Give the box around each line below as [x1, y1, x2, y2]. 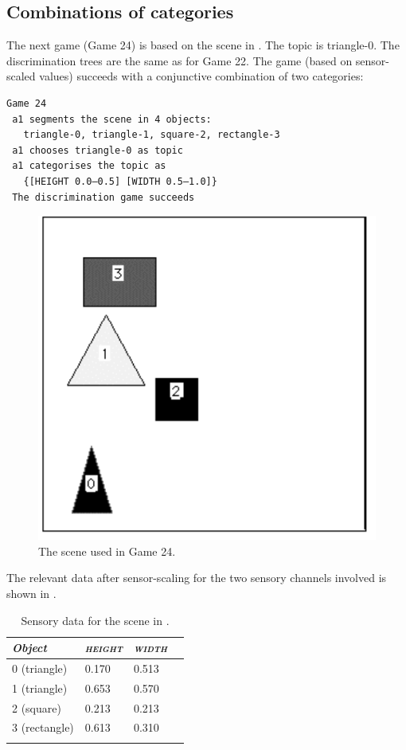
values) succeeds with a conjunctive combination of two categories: [39, 68, 364, 84]
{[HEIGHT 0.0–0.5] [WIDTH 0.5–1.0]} [23, 175, 217, 187]
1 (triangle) [12, 679, 68, 696]
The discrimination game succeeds [12, 191, 195, 203]
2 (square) [12, 699, 61, 716]
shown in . [6, 584, 57, 601]
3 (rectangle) [12, 719, 74, 736]
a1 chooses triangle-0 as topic [12, 144, 183, 156]
